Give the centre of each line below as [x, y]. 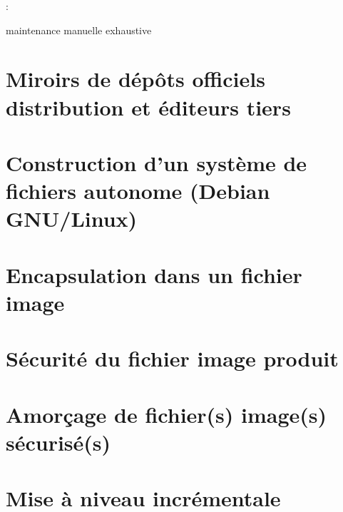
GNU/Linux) [72, 219]
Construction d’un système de [157, 162]
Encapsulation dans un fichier [154, 274]
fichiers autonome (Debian [138, 191]
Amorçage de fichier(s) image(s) [167, 414]
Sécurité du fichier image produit [172, 358]
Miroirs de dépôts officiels [135, 79]
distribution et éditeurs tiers [148, 107]
